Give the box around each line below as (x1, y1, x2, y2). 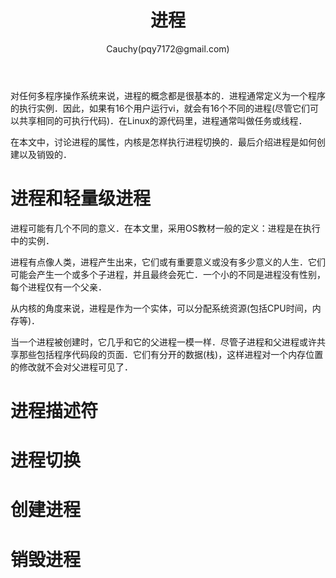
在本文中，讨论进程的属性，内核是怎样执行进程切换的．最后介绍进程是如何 (10, 136, 317, 148)
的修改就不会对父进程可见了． (10, 361, 133, 373)
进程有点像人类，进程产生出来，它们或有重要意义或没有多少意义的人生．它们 (10, 256, 326, 268)
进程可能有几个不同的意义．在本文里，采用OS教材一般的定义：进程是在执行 (10, 222, 321, 234)
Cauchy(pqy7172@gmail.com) (106, 42, 230, 55)
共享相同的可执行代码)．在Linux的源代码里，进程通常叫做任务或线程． (18, 114, 308, 126)
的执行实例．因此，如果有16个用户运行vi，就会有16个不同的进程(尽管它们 (10, 102, 311, 114)
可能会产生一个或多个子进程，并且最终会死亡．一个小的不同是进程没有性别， (10, 268, 326, 280)
